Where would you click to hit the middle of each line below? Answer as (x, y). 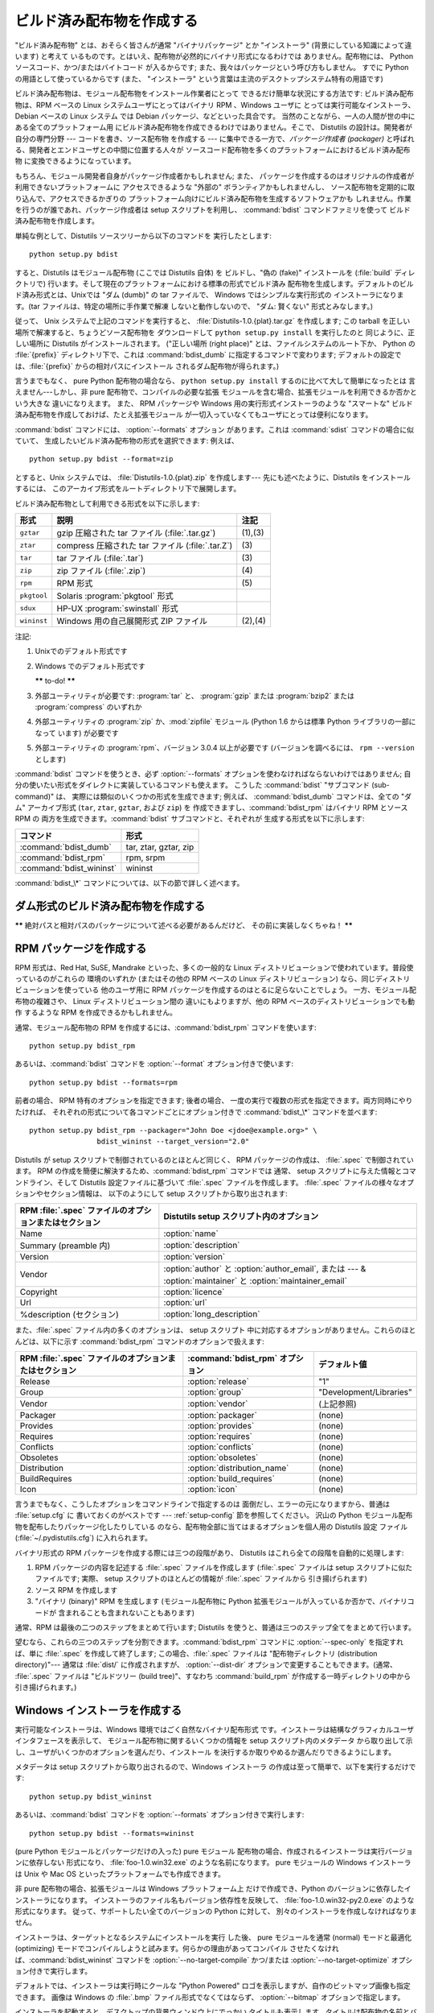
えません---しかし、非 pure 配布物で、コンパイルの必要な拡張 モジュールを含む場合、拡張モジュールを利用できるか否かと (216, 392)
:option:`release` (218, 1382)
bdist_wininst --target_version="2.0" (173, 1142)
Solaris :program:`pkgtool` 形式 (115, 596)
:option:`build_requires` (231, 1479)
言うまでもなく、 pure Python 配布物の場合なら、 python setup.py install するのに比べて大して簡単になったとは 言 (215, 381)
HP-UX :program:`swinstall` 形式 (117, 608)
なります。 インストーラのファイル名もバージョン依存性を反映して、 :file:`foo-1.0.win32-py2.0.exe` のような (235, 1899)
